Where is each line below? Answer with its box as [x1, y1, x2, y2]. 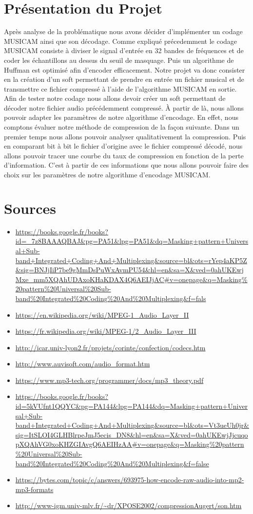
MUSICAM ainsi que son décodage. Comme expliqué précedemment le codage [4, 36, 237, 46]
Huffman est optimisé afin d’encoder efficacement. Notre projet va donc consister [4, 64, 245, 75]
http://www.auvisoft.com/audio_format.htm [15, 359, 150, 369]
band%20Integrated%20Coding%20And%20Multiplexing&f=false [15, 458, 209, 468]
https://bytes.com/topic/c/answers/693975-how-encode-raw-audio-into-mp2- [15, 475, 244, 485]
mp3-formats [15, 484, 54, 494]
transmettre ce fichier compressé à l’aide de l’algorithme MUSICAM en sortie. [4, 83, 237, 94]
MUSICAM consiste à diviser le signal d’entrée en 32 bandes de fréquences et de [4, 45, 244, 56]
